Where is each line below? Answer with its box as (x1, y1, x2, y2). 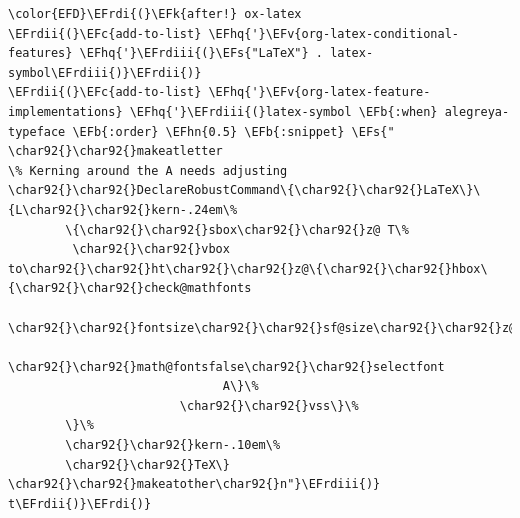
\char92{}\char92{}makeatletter (8, 144, 223, 159)
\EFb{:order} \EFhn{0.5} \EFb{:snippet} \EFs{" (72, 124, 395, 139)
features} (8, 46, 73, 61)
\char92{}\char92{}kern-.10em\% (65, 438, 281, 453)
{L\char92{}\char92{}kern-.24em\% (8, 202, 238, 217)
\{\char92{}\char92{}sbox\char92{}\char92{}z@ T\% (65, 222, 409, 237)
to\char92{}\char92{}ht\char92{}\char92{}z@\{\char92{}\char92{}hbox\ (8, 261, 488, 276)
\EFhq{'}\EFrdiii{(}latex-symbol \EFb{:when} (129, 104, 438, 119)
